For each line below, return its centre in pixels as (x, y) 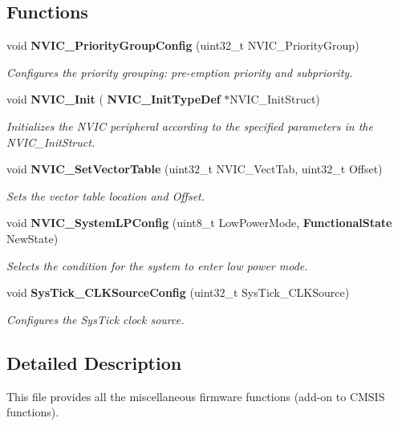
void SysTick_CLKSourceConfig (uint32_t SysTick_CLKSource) (178, 292)
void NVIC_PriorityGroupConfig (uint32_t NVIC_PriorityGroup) (183, 45)
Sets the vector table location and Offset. (106, 195)
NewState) (32, 238)
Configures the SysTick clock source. (95, 319)
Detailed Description (94, 362)
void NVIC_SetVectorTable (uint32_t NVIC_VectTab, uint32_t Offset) (195, 169)
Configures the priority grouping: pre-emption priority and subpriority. (180, 72)
